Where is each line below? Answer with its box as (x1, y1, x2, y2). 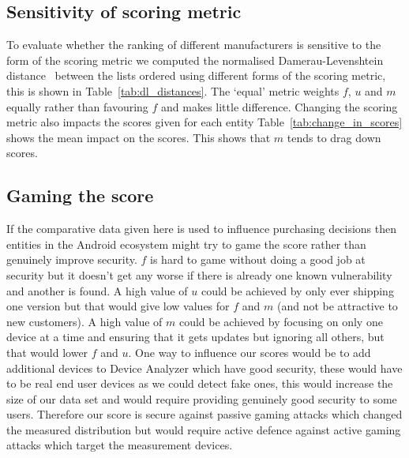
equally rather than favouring (6, 98, 148, 114)
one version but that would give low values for (6, 298, 230, 314)
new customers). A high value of (6, 313, 163, 329)
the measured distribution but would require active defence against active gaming (6, 421, 401, 437)
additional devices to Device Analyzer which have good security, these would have (6, 359, 403, 376)
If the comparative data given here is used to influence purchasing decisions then (6, 220, 396, 237)
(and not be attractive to (276, 298, 398, 314)
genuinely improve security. (6, 251, 137, 268)
